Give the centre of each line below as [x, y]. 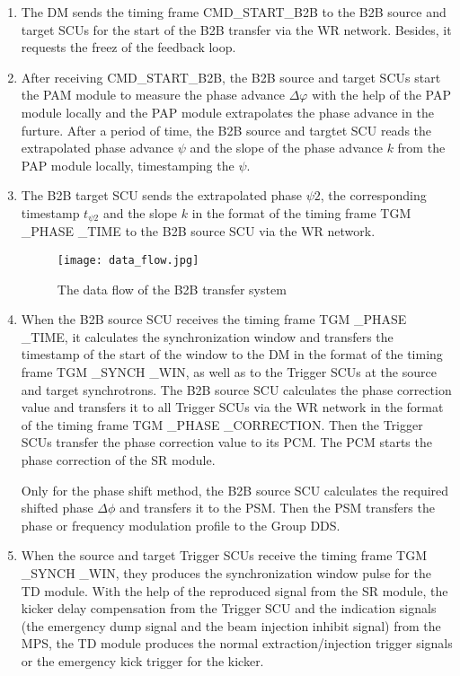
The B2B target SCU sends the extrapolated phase [161, 195]
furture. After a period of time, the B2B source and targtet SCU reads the [226, 130]
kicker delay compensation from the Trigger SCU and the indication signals [229, 608]
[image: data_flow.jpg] [128, 260]
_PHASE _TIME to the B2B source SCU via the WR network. [198, 231]
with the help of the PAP [381, 95]
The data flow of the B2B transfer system [172, 289]
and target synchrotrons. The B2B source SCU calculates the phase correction [236, 389]
